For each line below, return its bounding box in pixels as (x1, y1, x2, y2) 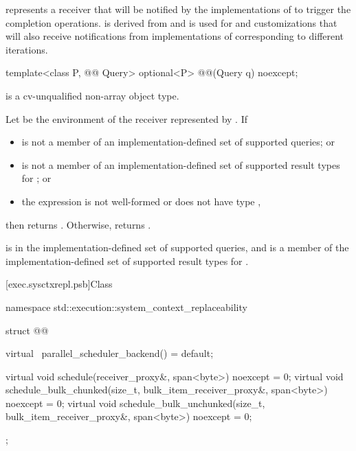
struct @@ (5, 323, 49, 337)
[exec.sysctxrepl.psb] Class (5, 277, 113, 291)
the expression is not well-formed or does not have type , (21, 194, 261, 208)
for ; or (21, 171, 52, 185)
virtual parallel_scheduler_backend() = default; (5, 346, 214, 360)
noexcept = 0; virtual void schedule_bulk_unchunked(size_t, (5, 395, 265, 410)
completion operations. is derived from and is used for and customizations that (5, 15, 337, 30)
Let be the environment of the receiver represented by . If (5, 111, 247, 126)
